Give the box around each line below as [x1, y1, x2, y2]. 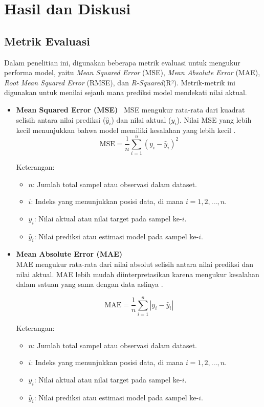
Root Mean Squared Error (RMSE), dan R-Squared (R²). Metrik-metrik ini [4, 77, 235, 87]
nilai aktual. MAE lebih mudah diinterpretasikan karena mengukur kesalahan [16, 268, 259, 279]
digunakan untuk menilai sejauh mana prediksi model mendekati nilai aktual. [4, 87, 247, 98]
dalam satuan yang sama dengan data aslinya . [16, 279, 163, 289]
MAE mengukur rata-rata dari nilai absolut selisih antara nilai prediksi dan [16, 259, 253, 269]
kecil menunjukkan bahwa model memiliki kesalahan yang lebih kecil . [16, 125, 236, 135]
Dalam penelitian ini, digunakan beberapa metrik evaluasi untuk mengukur [4, 57, 240, 67]
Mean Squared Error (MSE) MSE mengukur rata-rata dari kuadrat [16, 104, 245, 115]
